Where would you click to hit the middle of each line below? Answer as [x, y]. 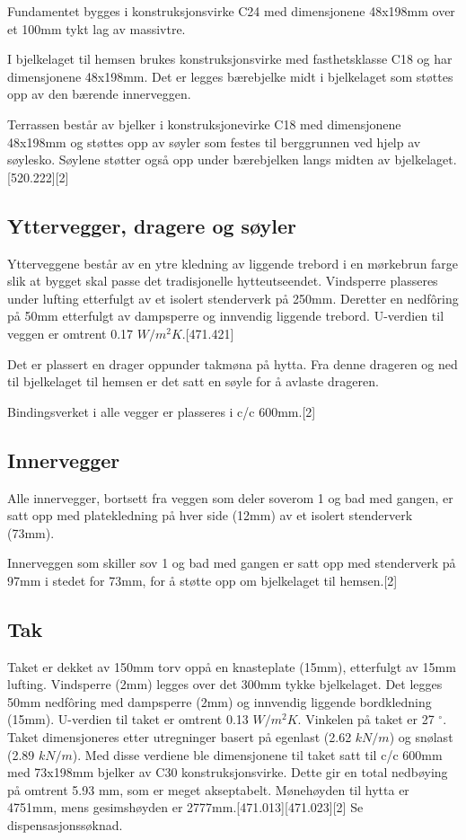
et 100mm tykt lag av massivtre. [97, 28]
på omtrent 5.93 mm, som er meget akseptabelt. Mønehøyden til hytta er [208, 789]
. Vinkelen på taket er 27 [366, 719]
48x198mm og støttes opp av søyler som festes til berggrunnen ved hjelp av [214, 141]
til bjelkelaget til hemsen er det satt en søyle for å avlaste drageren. [193, 381]
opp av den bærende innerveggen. [99, 94]
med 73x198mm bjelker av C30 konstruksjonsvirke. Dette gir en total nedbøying [228, 772]
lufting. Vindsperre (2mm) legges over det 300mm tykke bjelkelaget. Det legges [225, 684]
